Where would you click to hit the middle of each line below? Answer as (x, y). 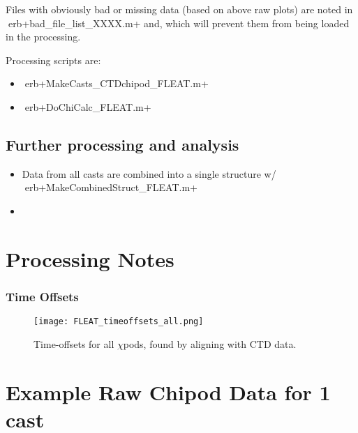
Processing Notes (90, 258)
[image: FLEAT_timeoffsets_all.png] (119, 322)
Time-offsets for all (74, 343)
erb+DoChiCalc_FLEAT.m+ (88, 106)
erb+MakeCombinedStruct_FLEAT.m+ (111, 187)
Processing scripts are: (53, 60)
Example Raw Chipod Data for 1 (168, 392)
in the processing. (43, 37)
